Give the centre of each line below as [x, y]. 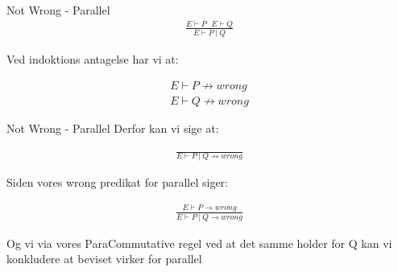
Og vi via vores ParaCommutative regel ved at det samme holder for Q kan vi [199, 243]
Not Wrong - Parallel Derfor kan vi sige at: [113, 128]
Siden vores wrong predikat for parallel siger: [117, 182]
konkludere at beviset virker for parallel [104, 259]
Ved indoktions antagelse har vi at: [93, 59]
